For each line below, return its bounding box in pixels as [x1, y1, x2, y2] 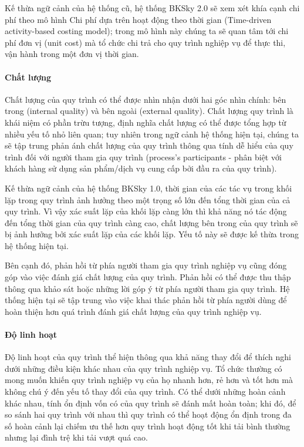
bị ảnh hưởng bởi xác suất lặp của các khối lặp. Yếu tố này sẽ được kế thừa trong [5, 228, 299, 240]
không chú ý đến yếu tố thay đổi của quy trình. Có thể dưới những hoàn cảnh [5, 385, 286, 398]
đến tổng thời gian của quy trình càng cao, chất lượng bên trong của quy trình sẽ [5, 216, 298, 228]
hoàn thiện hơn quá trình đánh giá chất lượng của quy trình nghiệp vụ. [5, 305, 262, 317]
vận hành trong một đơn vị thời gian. [5, 48, 139, 60]
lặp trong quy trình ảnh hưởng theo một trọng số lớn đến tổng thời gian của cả [5, 193, 291, 206]
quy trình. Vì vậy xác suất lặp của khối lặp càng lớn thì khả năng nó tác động [5, 205, 287, 217]
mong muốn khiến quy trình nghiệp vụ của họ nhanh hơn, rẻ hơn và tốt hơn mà [5, 374, 293, 386]
